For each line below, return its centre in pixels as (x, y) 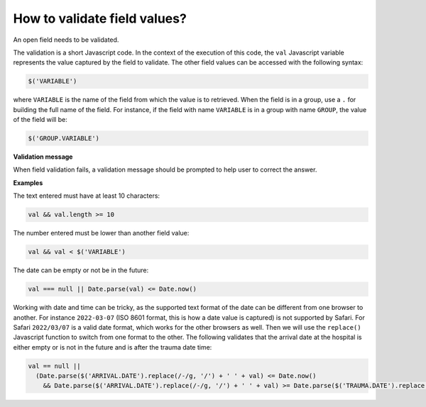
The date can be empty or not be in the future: (81, 270)
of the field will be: (40, 120)
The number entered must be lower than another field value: (101, 233)
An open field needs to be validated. (66, 40)
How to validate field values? (100, 18)
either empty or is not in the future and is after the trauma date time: (113, 347)
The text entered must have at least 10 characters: (86, 196)
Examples (28, 183)
